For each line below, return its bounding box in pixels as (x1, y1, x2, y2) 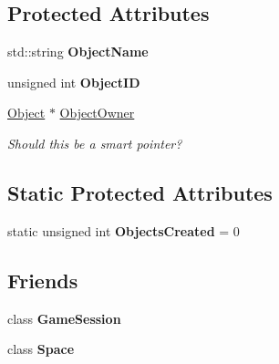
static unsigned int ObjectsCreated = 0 (7, 221, 240, 240)
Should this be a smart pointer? (7, 133, 182, 152)
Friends (7, 265, 78, 294)
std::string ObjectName (7, 42, 149, 61)
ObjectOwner (59, 103, 135, 122)
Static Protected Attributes (7, 178, 273, 206)
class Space (7, 339, 75, 359)
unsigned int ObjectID (7, 72, 140, 91)
